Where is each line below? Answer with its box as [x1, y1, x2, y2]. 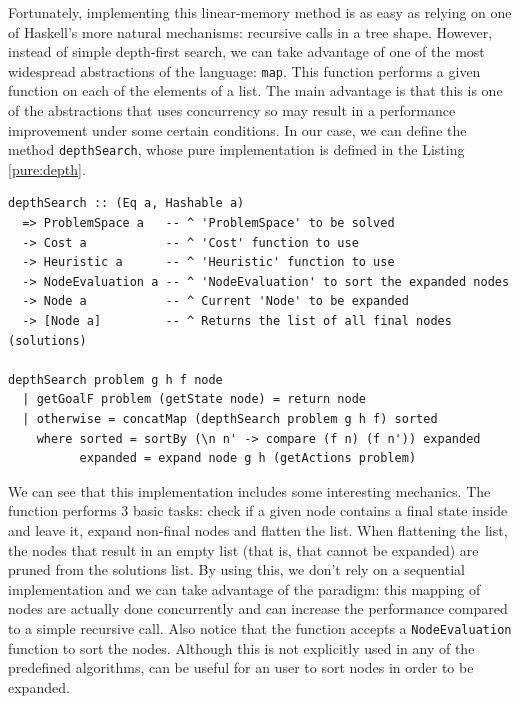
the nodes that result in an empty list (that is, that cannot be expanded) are [8, 539, 479, 560]
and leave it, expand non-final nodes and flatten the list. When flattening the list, [8, 519, 508, 540]
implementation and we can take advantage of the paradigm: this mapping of [8, 578, 481, 599]
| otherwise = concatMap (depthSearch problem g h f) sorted [22, 412, 438, 426]
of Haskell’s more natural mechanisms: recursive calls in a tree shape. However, [8, 21, 493, 42]
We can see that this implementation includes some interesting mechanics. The [8, 480, 491, 501]
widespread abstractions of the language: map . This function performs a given [8, 60, 481, 81]
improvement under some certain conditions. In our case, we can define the [8, 119, 467, 140]
